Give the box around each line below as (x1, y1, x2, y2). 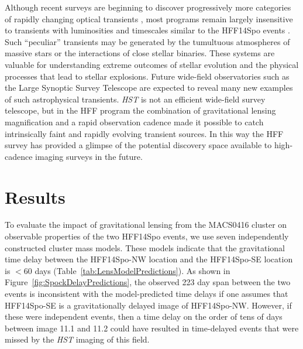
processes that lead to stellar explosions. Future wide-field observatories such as (5, 70, 290, 82)
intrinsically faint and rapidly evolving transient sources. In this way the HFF (5, 127, 284, 139)
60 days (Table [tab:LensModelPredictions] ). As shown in (23, 264, 230, 276)
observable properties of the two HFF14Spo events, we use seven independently (5, 230, 289, 242)
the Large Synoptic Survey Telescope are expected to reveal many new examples (5, 81, 293, 94)
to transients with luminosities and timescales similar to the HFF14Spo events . (5, 24, 290, 36)
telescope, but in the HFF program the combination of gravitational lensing (5, 104, 276, 117)
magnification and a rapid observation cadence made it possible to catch (5, 115, 264, 128)
